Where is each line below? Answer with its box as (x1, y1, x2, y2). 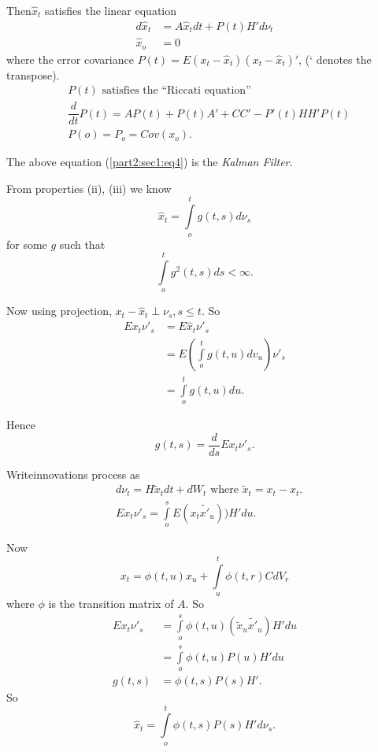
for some (6, 235, 47, 252)
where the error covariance (6, 50, 134, 67)
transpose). (6, 66, 60, 83)
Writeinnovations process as (6, 465, 140, 482)
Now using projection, (6, 302, 112, 319)
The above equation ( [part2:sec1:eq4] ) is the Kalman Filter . (6, 154, 293, 170)
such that (59, 235, 106, 252)
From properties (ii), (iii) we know (6, 180, 172, 196)
